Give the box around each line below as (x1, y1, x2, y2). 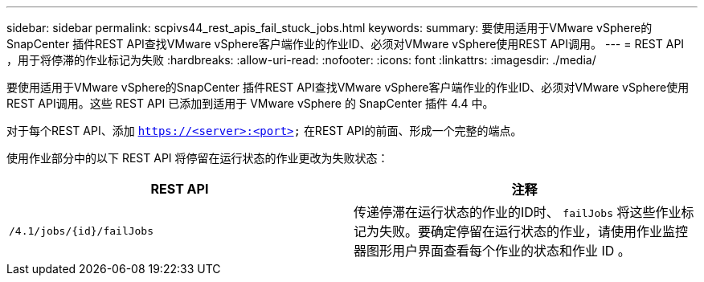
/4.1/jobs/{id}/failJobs (9, 224, 154, 237)
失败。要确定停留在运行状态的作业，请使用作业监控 (379, 223, 689, 239)
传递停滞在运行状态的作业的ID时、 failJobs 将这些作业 (354, 204, 681, 220)
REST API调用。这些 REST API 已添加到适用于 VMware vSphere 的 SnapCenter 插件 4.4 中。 (6, 96, 494, 110)
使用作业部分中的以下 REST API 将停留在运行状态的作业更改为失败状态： (6, 151, 389, 165)
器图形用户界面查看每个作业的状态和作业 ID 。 (354, 243, 631, 259)
